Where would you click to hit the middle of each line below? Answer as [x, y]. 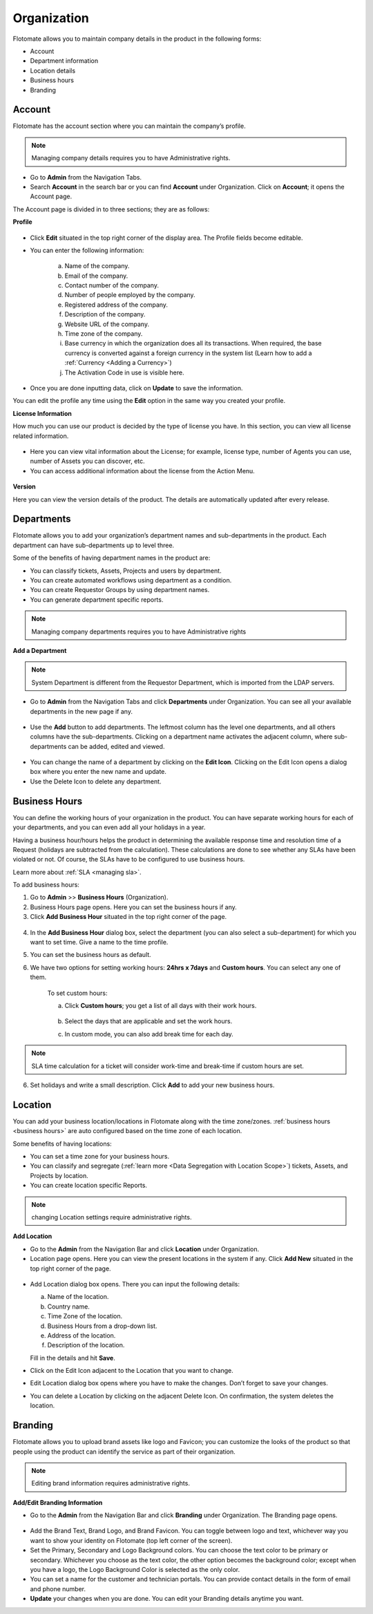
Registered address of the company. [116, 305]
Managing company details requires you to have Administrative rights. [131, 158]
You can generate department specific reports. [97, 599]
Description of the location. [86, 1345]
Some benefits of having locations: [62, 1143]
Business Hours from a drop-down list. [102, 1326]
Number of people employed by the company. [130, 295]
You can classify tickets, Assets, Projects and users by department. [126, 571]
